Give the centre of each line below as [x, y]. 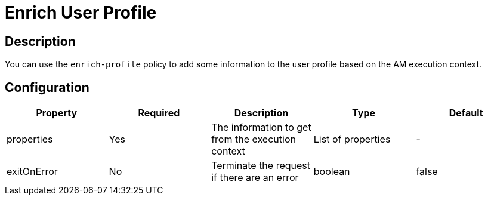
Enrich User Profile [81, 13]
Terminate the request [261, 166]
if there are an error [255, 178]
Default [466, 113]
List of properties [352, 139]
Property [57, 113]
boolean [332, 172]
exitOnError [32, 172]
